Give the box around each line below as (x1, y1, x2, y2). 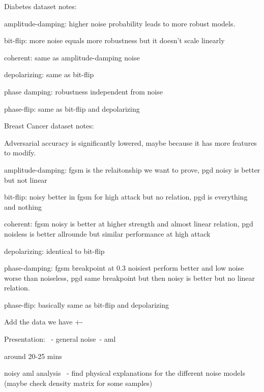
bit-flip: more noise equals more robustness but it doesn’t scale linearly (4, 35, 225, 46)
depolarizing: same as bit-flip (4, 69, 94, 80)
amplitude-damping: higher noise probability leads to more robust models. (4, 18, 236, 28)
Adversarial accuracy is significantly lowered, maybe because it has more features (4, 137, 257, 148)
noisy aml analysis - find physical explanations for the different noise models (4, 368, 245, 378)
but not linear (4, 174, 47, 185)
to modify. (4, 147, 36, 158)
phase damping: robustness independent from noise (4, 86, 163, 96)
